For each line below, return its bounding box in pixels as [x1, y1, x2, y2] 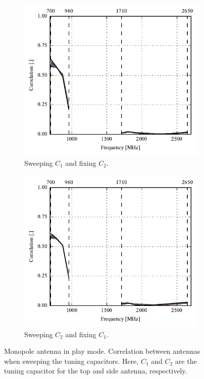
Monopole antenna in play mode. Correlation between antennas [4, 346, 200, 356]
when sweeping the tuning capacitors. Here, [4, 355, 139, 366]
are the [175, 355, 197, 366]
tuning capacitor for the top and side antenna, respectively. [4, 365, 187, 376]
